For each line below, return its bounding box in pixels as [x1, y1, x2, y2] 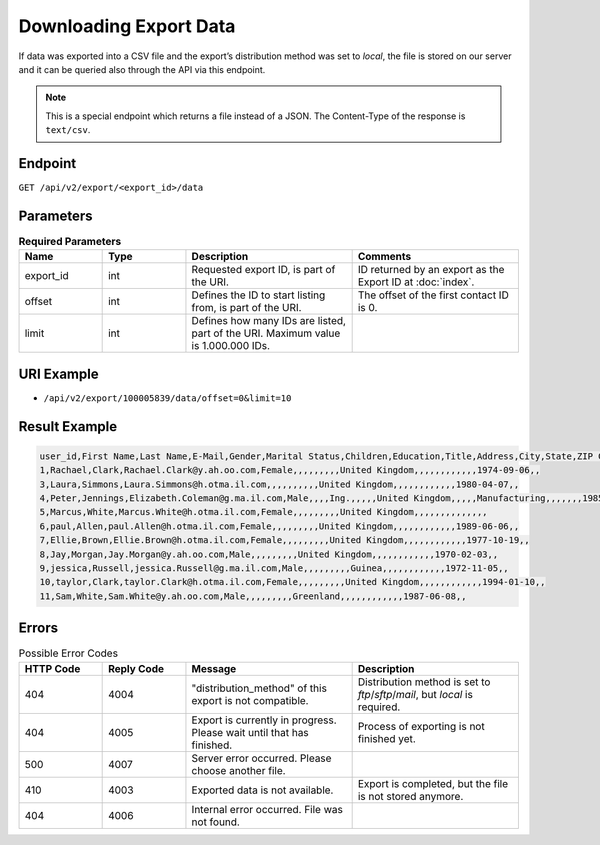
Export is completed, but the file [357, 776, 509, 790]
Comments [357, 250, 412, 264]
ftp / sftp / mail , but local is [357, 687, 474, 701]
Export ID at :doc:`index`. [357, 275, 475, 289]
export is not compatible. [191, 693, 309, 707]
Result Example [18, 418, 118, 435]
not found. [191, 815, 240, 829]
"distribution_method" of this [191, 681, 327, 695]
